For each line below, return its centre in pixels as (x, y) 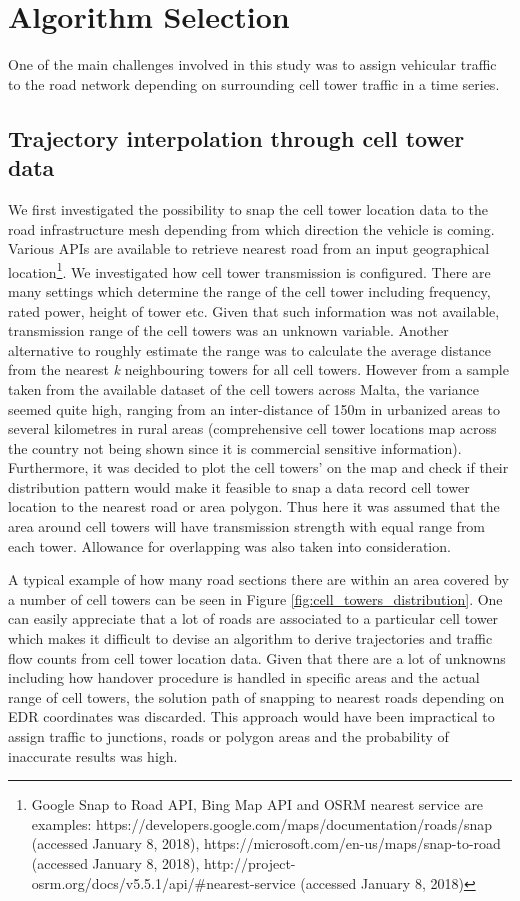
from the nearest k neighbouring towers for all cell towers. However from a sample (258, 369)
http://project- (250, 862)
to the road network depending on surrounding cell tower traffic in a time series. (254, 83)
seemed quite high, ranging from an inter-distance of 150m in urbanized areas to (254, 408)
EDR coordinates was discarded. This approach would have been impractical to (251, 716)
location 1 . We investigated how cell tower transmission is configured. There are (249, 270)
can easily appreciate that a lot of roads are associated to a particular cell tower (253, 618)
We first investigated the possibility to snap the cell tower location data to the (248, 208)
